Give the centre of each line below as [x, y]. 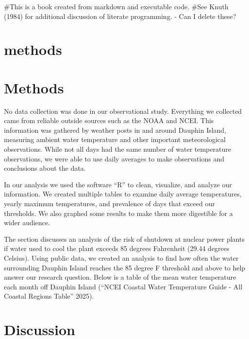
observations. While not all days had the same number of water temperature [117, 149]
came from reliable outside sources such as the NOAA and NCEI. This [109, 120]
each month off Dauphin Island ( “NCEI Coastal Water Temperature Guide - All [123, 286]
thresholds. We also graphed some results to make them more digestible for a [118, 213]
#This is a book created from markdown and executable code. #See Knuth [116, 6]
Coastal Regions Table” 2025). [49, 296]
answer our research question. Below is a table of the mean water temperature [120, 277]
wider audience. [27, 223]
